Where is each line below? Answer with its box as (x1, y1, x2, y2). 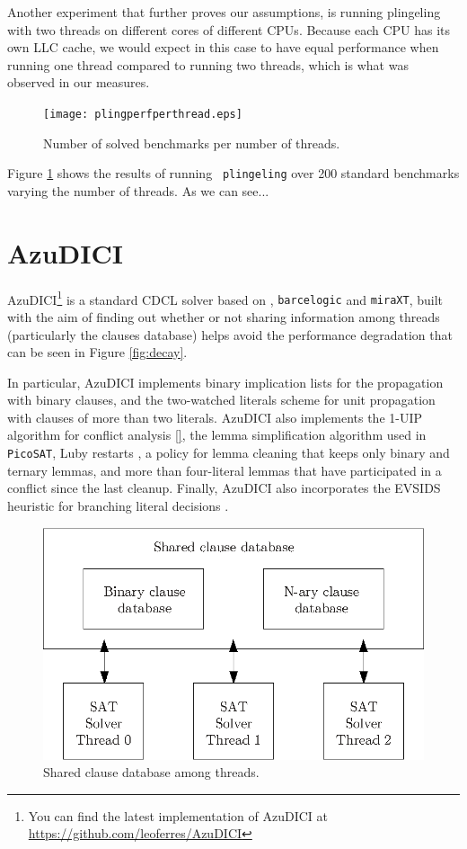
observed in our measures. (7, 73, 150, 92)
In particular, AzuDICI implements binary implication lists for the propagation (7, 372, 444, 391)
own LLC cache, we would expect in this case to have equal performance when (7, 38, 439, 57)
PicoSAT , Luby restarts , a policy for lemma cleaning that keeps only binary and (7, 443, 450, 462)
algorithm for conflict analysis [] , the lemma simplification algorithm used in (7, 425, 427, 444)
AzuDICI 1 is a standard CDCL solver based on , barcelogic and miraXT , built (7, 287, 443, 308)
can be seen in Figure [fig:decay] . (7, 343, 188, 362)
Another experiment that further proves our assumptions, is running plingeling (7, 3, 441, 21)
